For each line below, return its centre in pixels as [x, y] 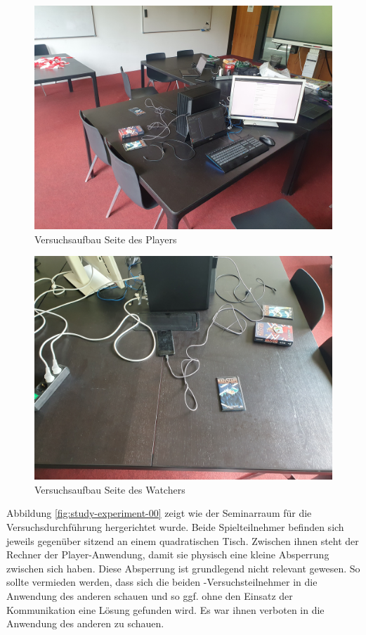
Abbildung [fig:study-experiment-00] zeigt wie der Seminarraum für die [159, 513]
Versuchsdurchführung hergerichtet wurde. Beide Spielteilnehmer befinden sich [175, 526]
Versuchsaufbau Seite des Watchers [110, 489]
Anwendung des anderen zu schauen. [85, 623]
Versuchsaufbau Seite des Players [106, 239]
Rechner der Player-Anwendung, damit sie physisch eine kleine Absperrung [168, 554]
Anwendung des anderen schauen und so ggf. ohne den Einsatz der [150, 595]
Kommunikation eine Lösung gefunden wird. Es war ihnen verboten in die [165, 609]
